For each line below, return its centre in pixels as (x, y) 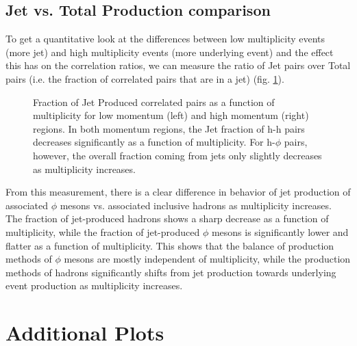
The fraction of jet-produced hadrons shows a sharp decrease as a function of (167, 218)
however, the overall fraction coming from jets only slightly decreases (177, 155)
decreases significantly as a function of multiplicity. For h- (154, 142)
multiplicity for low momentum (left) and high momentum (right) (171, 115)
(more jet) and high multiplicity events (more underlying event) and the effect (170, 52)
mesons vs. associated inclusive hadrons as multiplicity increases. (196, 205)
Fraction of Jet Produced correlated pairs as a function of (154, 102)
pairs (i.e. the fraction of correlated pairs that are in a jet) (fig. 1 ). (145, 78)
